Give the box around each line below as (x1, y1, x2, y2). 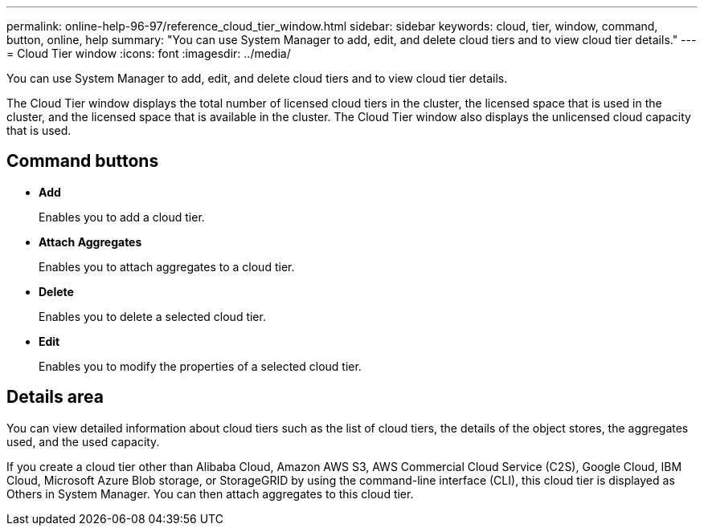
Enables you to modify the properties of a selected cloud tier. (39, 359, 362, 373)
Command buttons (6, 151, 159, 172)
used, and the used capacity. (6, 434, 160, 449)
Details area (6, 387, 104, 408)
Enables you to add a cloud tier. (39, 209, 205, 224)
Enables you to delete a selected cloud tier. (39, 309, 266, 323)
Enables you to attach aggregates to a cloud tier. (39, 259, 295, 274)
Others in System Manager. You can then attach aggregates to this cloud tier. (6, 486, 414, 501)
